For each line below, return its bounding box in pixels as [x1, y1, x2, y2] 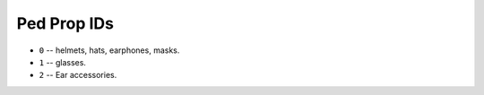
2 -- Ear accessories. [39, 70, 117, 81]
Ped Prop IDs [16, 13, 114, 33]
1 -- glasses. [39, 56, 87, 67]
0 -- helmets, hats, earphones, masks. [39, 45, 180, 56]
